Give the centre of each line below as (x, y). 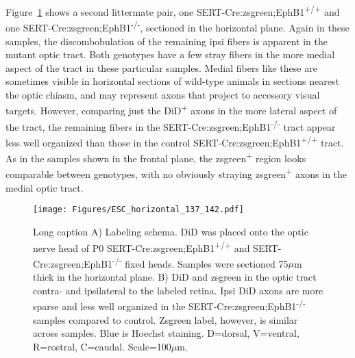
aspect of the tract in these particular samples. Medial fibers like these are (161, 67)
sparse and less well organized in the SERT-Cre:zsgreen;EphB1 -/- (169, 305)
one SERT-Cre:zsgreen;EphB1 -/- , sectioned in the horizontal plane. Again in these (177, 26)
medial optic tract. (45, 187)
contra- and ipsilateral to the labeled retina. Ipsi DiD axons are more (178, 290)
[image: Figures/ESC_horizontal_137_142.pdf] (138, 210)
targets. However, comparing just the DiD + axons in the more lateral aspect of (171, 110)
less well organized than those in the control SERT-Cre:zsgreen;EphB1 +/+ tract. (175, 141)
